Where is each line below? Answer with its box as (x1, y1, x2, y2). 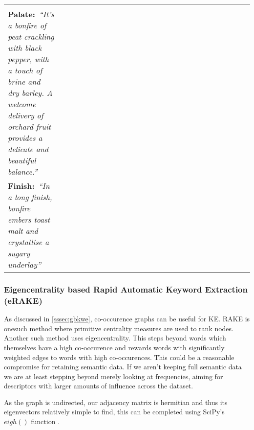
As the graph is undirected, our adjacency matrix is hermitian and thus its (4, 397, 228, 407)
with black (8, 42, 42, 53)
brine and (8, 76, 41, 87)
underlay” (8, 259, 41, 270)
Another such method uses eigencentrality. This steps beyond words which (4, 333, 226, 343)
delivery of (8, 110, 43, 121)
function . (31, 416, 60, 427)
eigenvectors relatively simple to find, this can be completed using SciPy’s (4, 407, 225, 417)
